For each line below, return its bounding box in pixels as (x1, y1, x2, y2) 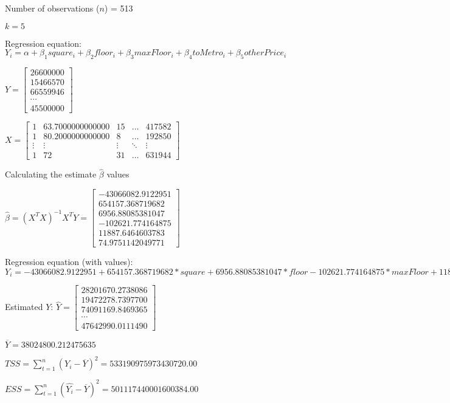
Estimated (5, 300, 43, 313)
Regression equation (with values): (5, 255, 133, 268)
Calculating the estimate (5, 168, 97, 181)
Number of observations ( (5, 2, 100, 14)
